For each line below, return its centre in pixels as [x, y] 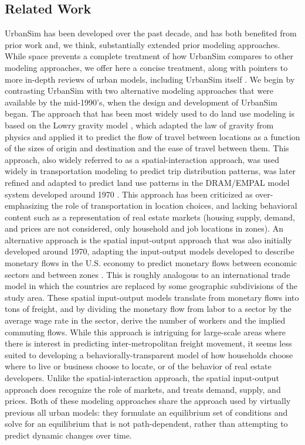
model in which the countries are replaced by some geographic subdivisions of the [151, 286]
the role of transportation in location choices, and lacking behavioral [174, 205]
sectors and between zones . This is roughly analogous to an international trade [148, 274]
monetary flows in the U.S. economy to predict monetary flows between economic [151, 263]
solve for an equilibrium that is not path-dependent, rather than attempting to [146, 424]
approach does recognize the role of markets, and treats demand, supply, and [143, 389]
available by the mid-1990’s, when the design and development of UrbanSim [141, 102]
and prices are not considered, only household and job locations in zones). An [144, 228]
